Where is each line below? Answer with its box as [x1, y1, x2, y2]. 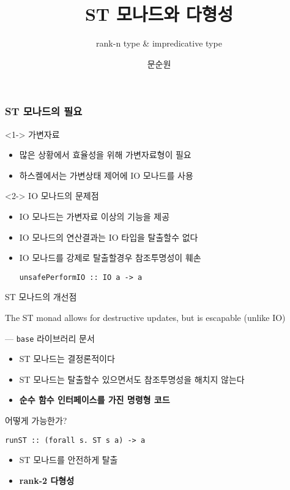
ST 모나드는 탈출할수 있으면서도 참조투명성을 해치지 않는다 [19, 372, 245, 385]
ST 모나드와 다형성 [84, 1, 234, 26]
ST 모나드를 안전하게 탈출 [19, 453, 118, 466]
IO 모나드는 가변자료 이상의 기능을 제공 [19, 209, 170, 222]
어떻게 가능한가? [5, 414, 67, 427]
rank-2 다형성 [19, 473, 75, 486]
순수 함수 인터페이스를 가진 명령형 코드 [19, 393, 170, 406]
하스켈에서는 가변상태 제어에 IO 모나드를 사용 [19, 168, 193, 181]
